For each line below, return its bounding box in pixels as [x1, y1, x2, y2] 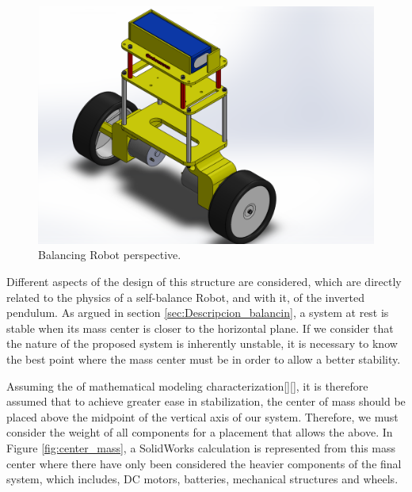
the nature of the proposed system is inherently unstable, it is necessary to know [6, 335, 398, 352]
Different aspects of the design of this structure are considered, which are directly [6, 273, 402, 289]
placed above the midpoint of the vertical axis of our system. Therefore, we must [6, 408, 399, 425]
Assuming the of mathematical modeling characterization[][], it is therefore [6, 377, 368, 394]
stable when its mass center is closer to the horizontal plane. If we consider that [6, 319, 394, 336]
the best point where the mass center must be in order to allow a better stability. [6, 350, 401, 367]
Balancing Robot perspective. [38, 246, 181, 263]
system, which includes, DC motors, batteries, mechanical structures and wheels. [6, 471, 399, 487]
